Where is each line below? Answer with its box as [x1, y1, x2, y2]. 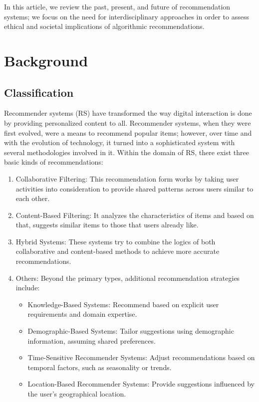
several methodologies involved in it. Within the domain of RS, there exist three [4, 147, 249, 157]
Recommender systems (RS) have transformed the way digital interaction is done [4, 108, 252, 118]
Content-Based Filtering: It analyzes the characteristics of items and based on [15, 209, 254, 220]
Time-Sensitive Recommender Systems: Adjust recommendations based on [27, 352, 255, 363]
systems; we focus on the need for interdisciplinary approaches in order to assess [4, 11, 249, 21]
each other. [15, 193, 50, 203]
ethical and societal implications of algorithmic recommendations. [4, 21, 205, 31]
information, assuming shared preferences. [27, 335, 156, 346]
